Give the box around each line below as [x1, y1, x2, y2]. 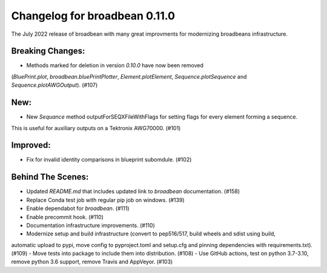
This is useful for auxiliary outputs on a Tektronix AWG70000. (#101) [11, 124, 181, 131]
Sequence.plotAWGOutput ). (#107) [11, 82, 98, 89]
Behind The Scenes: [11, 172, 89, 182]
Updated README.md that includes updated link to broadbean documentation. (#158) [26, 188, 240, 195]
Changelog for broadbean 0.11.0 [11, 9, 176, 22]
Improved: [11, 140, 51, 151]
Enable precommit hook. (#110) [26, 213, 104, 220]
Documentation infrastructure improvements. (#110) [26, 222, 155, 229]
